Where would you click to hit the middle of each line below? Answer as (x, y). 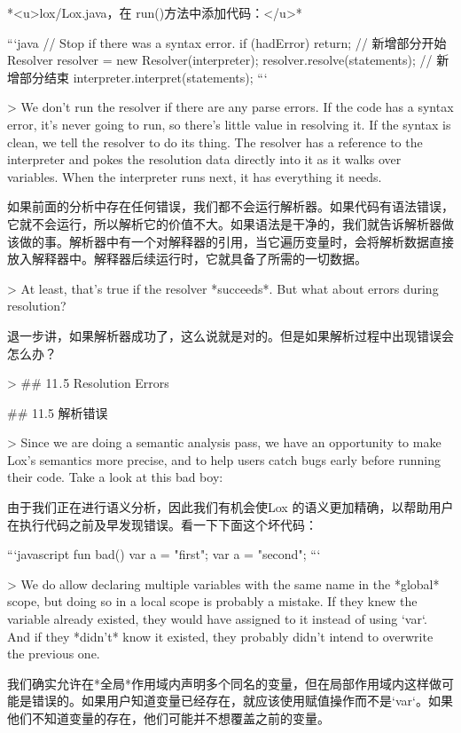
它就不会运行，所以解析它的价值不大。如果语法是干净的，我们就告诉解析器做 (230, 223)
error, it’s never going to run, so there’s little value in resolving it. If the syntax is (229, 124)
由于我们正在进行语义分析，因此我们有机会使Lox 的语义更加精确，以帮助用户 (230, 507)
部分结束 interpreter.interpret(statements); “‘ (143, 77)
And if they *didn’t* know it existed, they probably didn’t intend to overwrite (220, 636)
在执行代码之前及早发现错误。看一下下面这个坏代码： (162, 524)
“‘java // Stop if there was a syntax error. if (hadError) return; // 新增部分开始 (227, 42)
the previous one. (54, 654)
